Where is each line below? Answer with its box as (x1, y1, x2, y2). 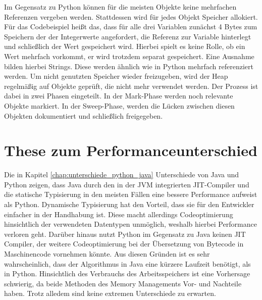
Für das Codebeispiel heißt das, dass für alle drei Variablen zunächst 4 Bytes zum (4, 21, 257, 32)
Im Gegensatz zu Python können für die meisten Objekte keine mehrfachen (4, 2, 237, 12)
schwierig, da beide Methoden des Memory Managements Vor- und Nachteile (4, 278, 242, 288)
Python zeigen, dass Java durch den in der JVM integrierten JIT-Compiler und (4, 179, 249, 189)
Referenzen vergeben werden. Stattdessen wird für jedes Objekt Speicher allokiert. (4, 11, 258, 22)
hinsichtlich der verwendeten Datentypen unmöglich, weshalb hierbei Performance (4, 219, 257, 229)
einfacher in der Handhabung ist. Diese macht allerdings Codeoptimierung (4, 209, 233, 219)
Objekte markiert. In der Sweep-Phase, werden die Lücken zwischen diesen (4, 100, 235, 111)
